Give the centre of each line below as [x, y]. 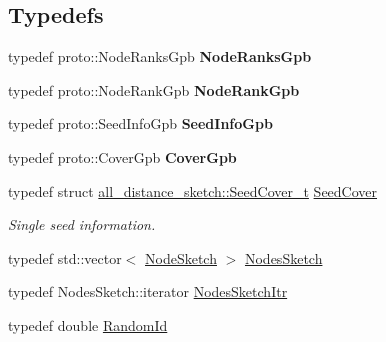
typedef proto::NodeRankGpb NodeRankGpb [154, 89]
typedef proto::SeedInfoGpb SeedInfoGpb [140, 123]
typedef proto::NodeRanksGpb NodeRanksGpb [160, 56]
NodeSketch [181, 257]
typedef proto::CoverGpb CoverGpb [122, 156]
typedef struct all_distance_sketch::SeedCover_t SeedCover [193, 190]
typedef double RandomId [88, 324]
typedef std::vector [65, 257]
